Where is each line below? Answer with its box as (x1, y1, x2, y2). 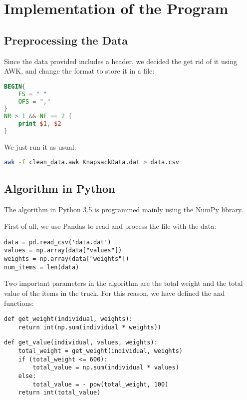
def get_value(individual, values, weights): (4, 339, 158, 346)
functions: (4, 297, 34, 308)
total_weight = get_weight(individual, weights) (18, 347, 183, 355)
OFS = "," (18, 98, 51, 105)
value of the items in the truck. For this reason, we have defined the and (4, 287, 225, 298)
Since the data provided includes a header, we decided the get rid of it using (4, 56, 237, 66)
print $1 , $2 (18, 120, 61, 128)
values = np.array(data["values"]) (4, 247, 122, 254)
